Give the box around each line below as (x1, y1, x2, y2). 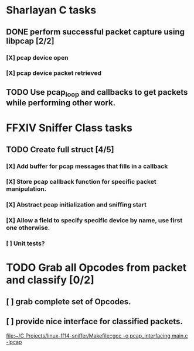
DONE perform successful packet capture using (6, 27, 185, 37)
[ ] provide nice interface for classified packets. (6, 316, 183, 326)
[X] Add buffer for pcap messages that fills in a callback (6, 162, 168, 170)
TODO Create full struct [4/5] (6, 144, 114, 154)
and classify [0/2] (6, 273, 95, 287)
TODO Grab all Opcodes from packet (6, 261, 187, 274)
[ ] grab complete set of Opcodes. (6, 297, 131, 307)
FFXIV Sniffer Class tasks (6, 121, 133, 135)
